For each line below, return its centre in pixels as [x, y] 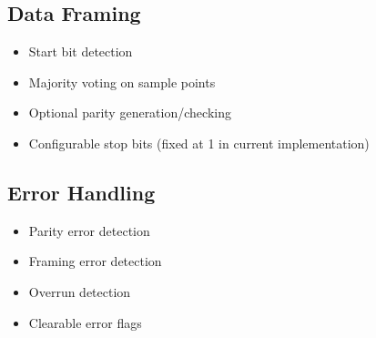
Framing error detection [95, 261]
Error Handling [81, 192]
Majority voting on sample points [122, 82]
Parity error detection [89, 230]
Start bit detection [81, 51]
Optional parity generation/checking [130, 113]
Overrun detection [80, 291]
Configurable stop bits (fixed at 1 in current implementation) [199, 143]
